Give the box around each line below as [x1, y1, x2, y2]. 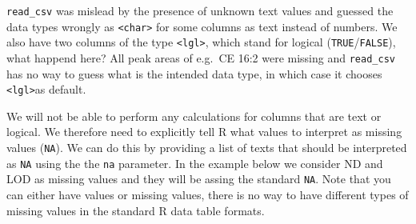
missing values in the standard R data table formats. [6, 202, 265, 218]
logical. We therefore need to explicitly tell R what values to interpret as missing [6, 123, 402, 140]
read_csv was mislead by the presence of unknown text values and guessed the [6, 2, 394, 18]
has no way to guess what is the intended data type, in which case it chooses [6, 65, 382, 82]
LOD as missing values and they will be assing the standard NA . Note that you [6, 170, 391, 187]
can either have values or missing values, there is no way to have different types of [6, 186, 409, 203]
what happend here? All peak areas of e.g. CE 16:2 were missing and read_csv [6, 49, 395, 66]
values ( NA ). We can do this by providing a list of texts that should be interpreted [6, 139, 407, 156]
